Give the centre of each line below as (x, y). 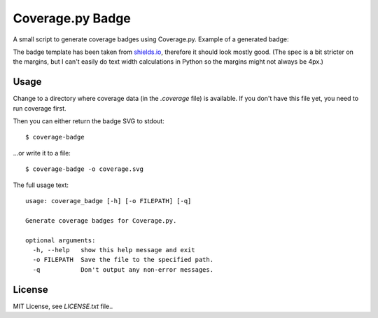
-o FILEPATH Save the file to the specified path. (123, 260)
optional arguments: (61, 240)
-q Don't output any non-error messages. (123, 269)
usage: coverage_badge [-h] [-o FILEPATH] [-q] (108, 201)
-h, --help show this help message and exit (114, 250)
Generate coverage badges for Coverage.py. (101, 220)
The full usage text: (41, 185)
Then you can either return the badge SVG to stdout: (89, 121)
